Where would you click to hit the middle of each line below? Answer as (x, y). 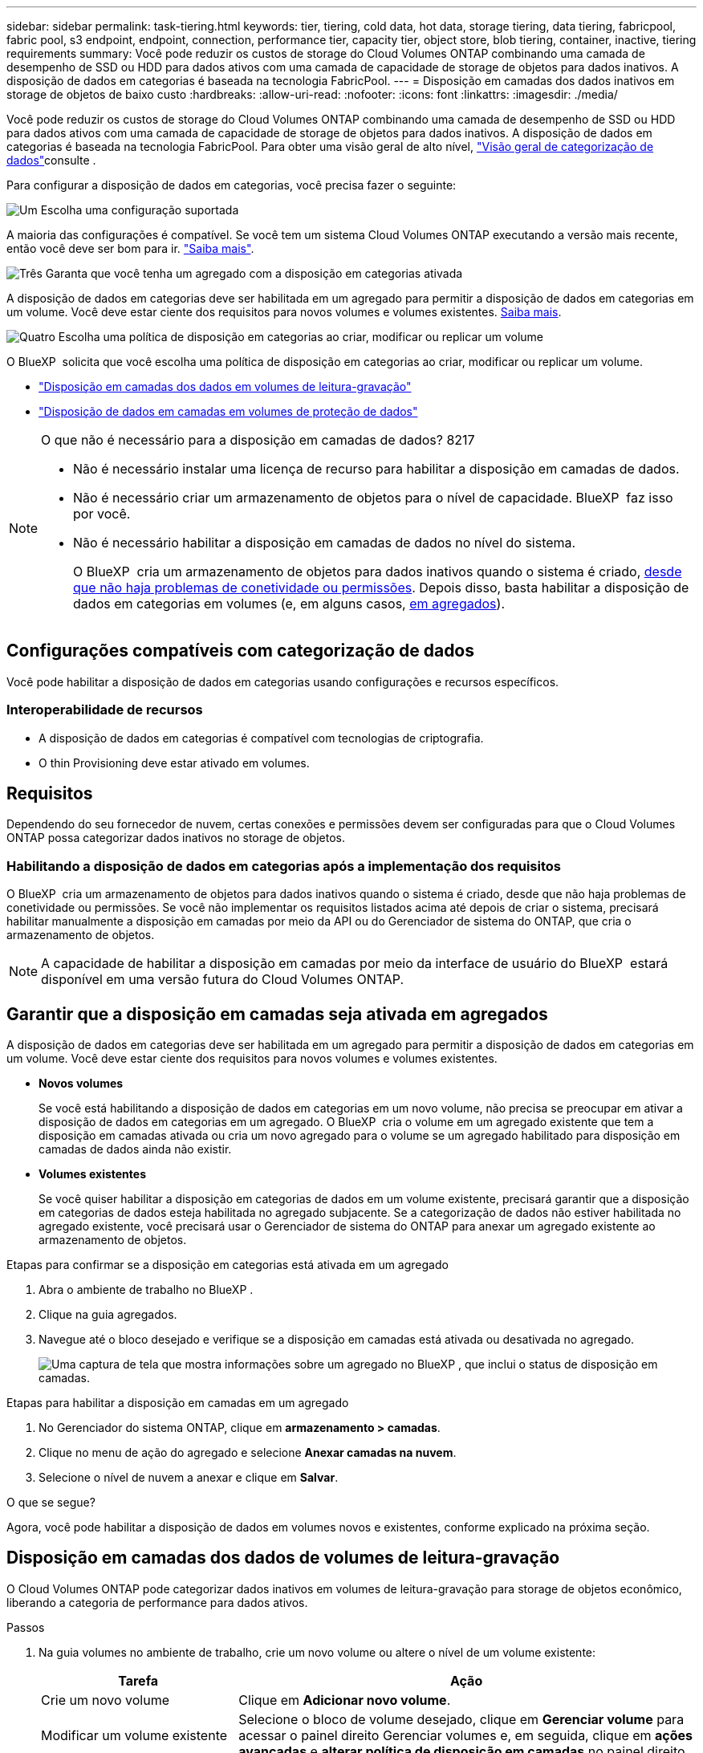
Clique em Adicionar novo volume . (345, 1700)
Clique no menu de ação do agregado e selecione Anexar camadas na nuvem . (248, 1453)
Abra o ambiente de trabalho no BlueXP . (146, 1290)
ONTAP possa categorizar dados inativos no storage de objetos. (176, 838)
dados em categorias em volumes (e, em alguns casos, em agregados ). (289, 604)
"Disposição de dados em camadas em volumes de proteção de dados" (228, 411)
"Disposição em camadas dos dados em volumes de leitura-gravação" (225, 386)
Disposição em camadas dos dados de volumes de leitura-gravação (283, 1558)
